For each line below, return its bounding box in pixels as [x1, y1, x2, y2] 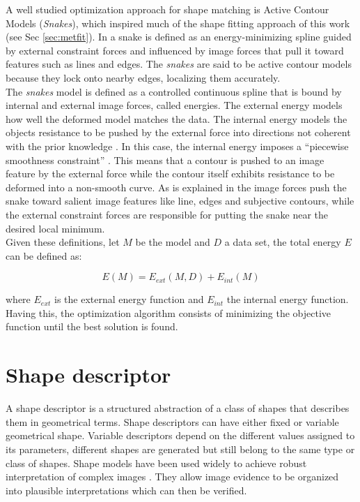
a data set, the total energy [224, 235, 341, 249]
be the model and [135, 235, 210, 249]
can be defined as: [6, 248, 82, 263]
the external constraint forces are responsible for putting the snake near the [6, 207, 329, 221]
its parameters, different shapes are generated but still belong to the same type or [6, 441, 355, 456]
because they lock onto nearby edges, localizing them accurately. [6, 70, 281, 84]
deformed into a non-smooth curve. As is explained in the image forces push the [6, 179, 347, 194]
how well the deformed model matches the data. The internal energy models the [6, 111, 347, 126]
